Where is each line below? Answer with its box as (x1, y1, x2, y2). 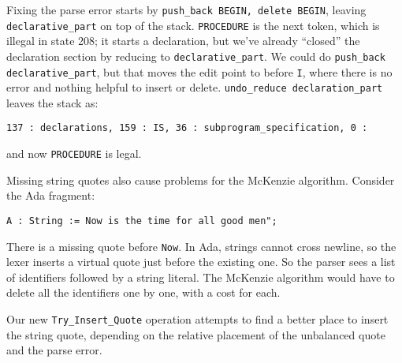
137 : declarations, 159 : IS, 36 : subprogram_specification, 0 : (6, 122, 368, 134)
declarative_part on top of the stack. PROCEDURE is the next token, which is (6, 17, 380, 33)
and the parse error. (6, 342, 102, 358)
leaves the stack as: (6, 94, 99, 110)
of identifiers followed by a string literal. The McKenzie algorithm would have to (6, 268, 395, 285)
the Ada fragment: (6, 187, 95, 204)
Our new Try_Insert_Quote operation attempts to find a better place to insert (6, 311, 389, 327)
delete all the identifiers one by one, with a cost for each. (6, 284, 281, 301)
